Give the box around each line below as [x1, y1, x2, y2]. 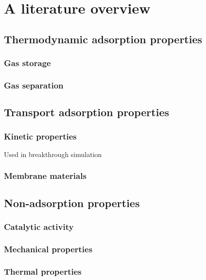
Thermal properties [4, 265, 82, 277]
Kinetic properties [4, 130, 77, 142]
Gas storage [4, 57, 51, 69]
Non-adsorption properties [4, 195, 140, 210]
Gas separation [4, 79, 64, 91]
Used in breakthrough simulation [4, 149, 102, 159]
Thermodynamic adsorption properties [4, 31, 203, 46]
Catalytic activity [4, 220, 74, 232]
